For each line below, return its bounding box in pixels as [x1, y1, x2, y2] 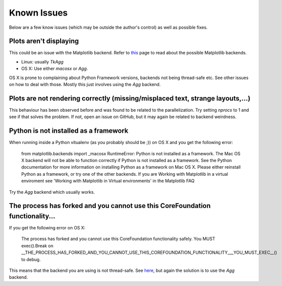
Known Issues [9, 7, 68, 18]
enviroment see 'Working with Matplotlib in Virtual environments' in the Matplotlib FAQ [21, 178, 195, 184]
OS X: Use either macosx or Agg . [21, 66, 88, 72]
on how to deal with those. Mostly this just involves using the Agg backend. [9, 82, 161, 87]
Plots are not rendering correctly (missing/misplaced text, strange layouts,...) [9, 94, 251, 102]
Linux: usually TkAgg [21, 59, 64, 64]
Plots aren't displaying [9, 37, 79, 45]
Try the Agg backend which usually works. [9, 189, 95, 195]
